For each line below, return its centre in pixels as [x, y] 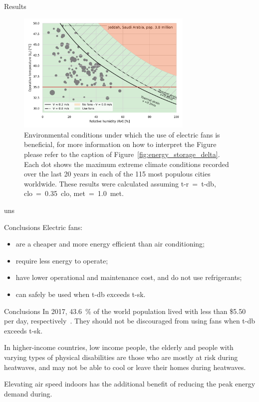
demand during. [28, 393]
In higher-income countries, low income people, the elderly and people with [119, 347]
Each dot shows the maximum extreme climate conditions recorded [127, 164]
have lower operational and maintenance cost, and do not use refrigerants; [129, 277]
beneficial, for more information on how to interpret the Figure [120, 144]
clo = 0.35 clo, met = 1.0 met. [74, 193]
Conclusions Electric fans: [43, 227]
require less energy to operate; [62, 260]
